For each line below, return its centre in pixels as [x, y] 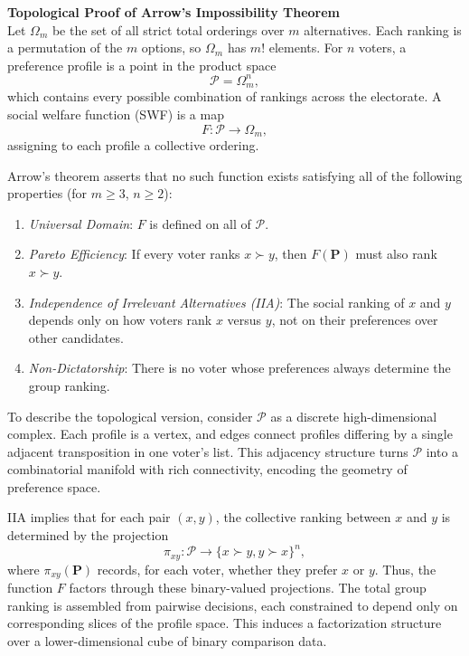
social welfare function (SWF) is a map [116, 114]
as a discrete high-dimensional [354, 416]
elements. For [306, 48]
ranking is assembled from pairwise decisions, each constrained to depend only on [233, 605]
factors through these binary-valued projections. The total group [248, 588]
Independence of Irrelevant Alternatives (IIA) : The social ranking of [216, 302]
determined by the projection [88, 535]
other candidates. [76, 337]
